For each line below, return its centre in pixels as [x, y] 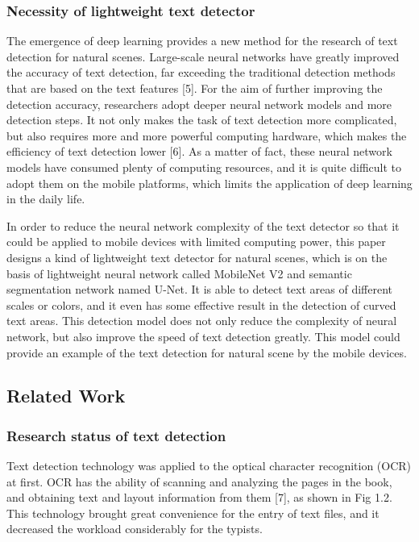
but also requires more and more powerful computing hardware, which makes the [207, 135]
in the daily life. [46, 199]
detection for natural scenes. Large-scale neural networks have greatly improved [203, 56]
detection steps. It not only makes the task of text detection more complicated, [202, 120]
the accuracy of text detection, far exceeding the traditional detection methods [201, 72]
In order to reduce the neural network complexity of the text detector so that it [203, 225]
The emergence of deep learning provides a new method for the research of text [202, 41]
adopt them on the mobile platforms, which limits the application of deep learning [209, 183]
